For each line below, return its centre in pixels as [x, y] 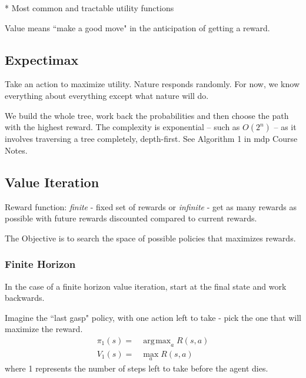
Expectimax [42, 59]
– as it [285, 127]
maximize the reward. [44, 329]
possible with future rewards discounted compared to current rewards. [131, 218]
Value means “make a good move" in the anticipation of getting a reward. [137, 27]
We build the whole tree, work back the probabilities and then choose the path [147, 115]
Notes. [16, 150]
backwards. [25, 298]
